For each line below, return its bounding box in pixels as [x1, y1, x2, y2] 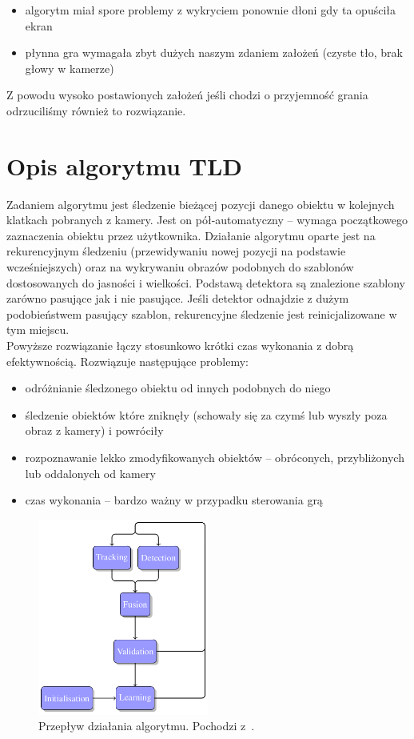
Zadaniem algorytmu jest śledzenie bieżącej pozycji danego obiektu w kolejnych [6, 195, 395, 212]
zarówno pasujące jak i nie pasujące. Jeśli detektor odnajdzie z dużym [6, 290, 349, 307]
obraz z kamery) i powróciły [25, 422, 164, 439]
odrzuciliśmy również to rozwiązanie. [6, 102, 186, 118]
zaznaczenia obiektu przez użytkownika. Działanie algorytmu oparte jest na [6, 227, 376, 243]
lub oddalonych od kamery [25, 464, 156, 481]
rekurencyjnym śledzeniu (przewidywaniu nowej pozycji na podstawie [6, 243, 346, 259]
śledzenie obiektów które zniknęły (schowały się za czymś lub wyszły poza [25, 406, 388, 423]
